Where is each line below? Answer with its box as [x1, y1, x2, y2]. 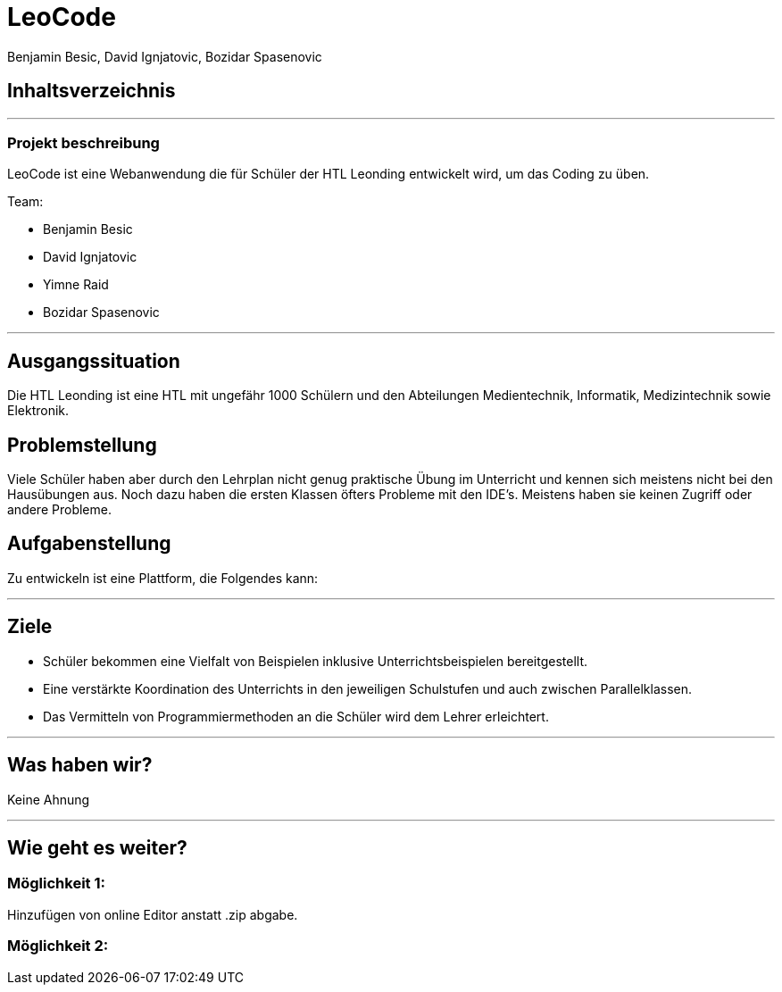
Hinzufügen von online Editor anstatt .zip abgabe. [7, 906, 298, 922]
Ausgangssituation [7, 349, 180, 372]
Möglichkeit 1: [7, 874, 105, 893]
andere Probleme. [7, 502, 112, 518]
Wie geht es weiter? [7, 836, 187, 859]
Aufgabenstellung [7, 532, 171, 555]
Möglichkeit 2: [7, 937, 109, 955]
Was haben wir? [7, 754, 153, 777]
